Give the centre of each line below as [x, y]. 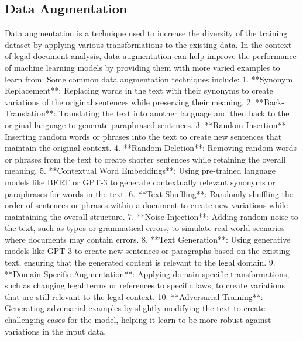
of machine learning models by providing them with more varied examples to [142, 67]
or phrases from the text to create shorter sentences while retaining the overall [145, 159]
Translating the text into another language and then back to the [174, 113]
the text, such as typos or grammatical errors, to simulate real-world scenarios [145, 228]
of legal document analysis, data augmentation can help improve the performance [151, 56]
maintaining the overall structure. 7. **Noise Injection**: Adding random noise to [151, 216]
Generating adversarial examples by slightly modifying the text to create [135, 308]
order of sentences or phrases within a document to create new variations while [146, 205]
